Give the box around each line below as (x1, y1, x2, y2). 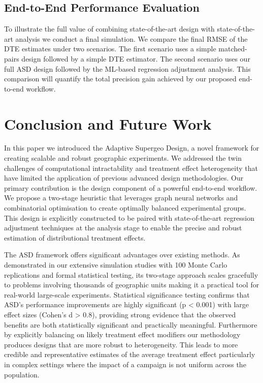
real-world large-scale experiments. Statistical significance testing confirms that (4, 289, 250, 300)
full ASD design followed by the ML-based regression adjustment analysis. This (4, 63, 251, 74)
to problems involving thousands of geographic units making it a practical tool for (4, 279, 259, 290)
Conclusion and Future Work (4, 113, 212, 134)
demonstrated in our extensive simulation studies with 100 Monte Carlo (4, 259, 227, 270)
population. (4, 369, 40, 379)
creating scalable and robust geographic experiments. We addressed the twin (4, 153, 242, 163)
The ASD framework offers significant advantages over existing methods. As (4, 249, 240, 260)
